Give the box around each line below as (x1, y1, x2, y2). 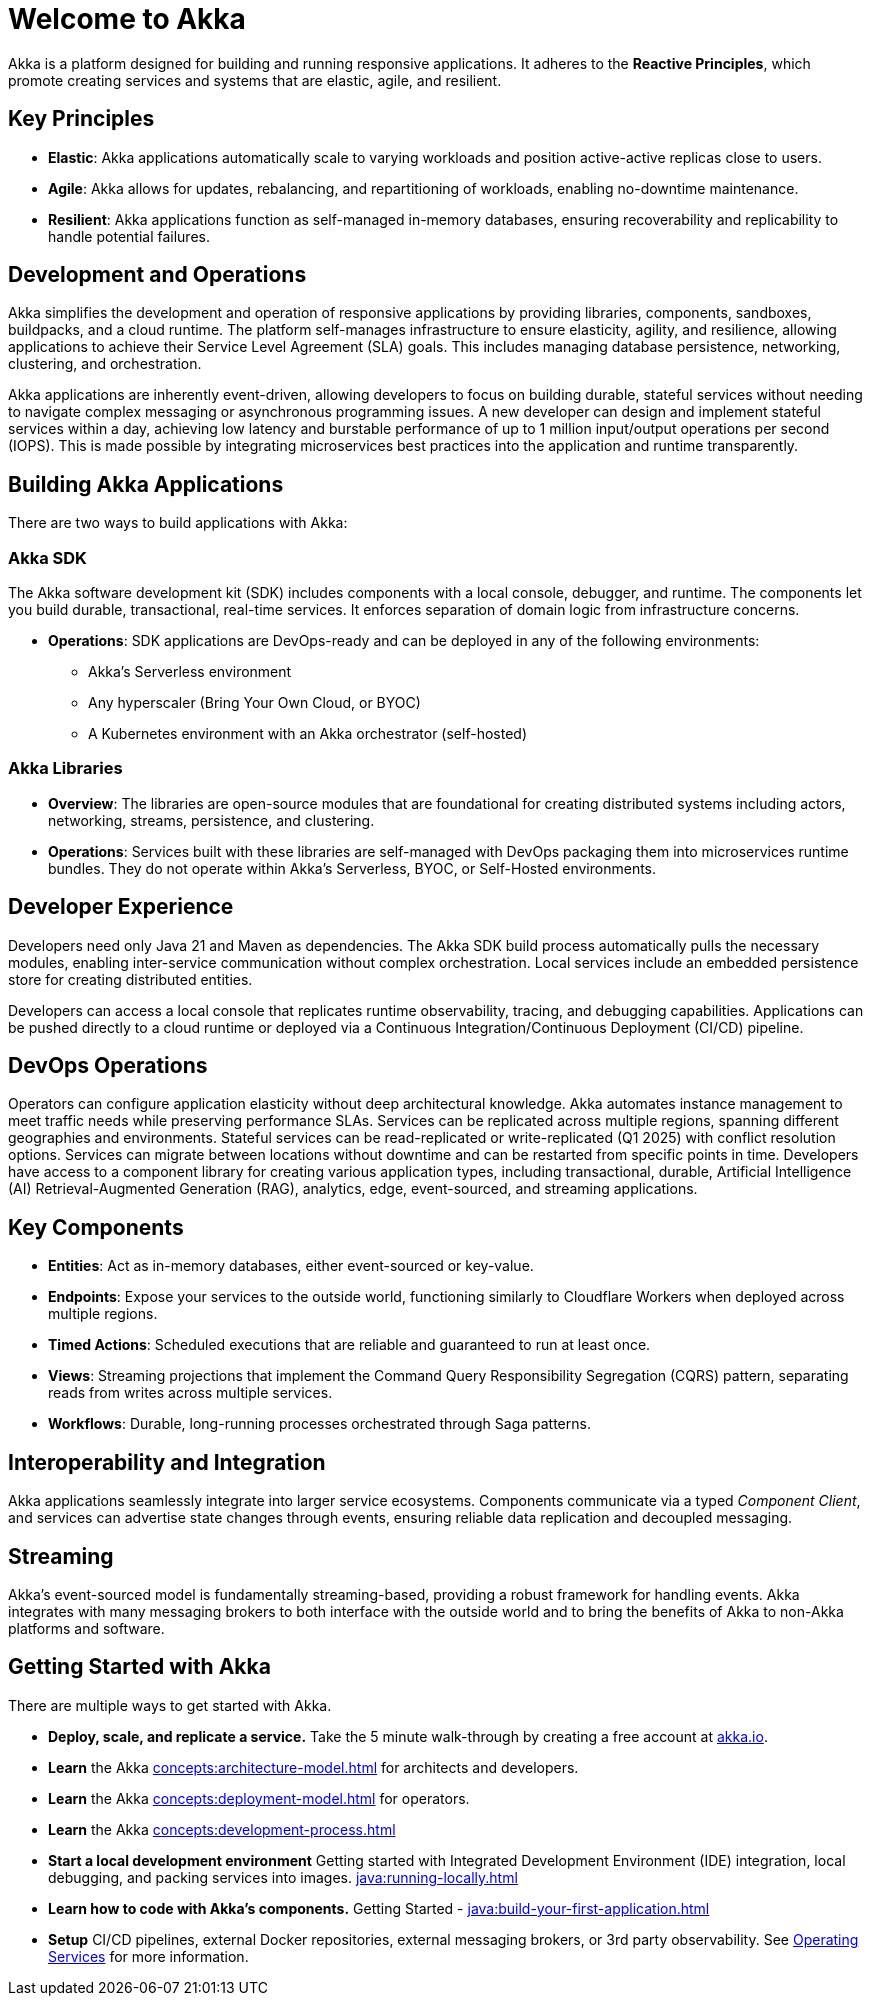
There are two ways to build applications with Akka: (8, 514, 348, 532)
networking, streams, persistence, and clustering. (48, 811, 375, 829)
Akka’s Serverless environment (88, 663, 292, 681)
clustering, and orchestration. (8, 355, 202, 373)
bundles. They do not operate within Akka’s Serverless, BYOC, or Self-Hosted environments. (48, 859, 657, 877)
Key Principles (8, 106, 155, 132)
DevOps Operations (8, 1053, 208, 1079)
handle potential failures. (48, 227, 210, 245)
